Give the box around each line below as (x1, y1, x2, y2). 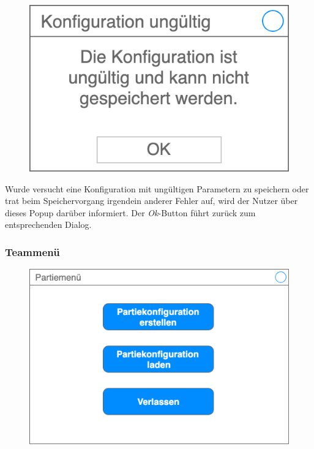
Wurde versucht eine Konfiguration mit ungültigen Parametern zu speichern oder (5, 182, 309, 195)
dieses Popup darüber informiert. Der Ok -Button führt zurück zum (5, 206, 256, 219)
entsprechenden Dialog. (5, 218, 92, 231)
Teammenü (5, 244, 60, 259)
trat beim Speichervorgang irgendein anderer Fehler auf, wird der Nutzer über (5, 194, 298, 207)
